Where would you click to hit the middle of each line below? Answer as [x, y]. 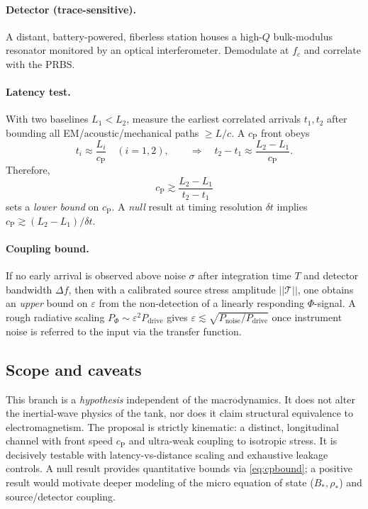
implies [292, 207]
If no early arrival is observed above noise [96, 275]
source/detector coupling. [61, 496]
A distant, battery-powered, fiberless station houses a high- [134, 36]
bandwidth [29, 289]
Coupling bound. [48, 248]
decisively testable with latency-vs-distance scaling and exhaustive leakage [167, 454]
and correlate [332, 50]
